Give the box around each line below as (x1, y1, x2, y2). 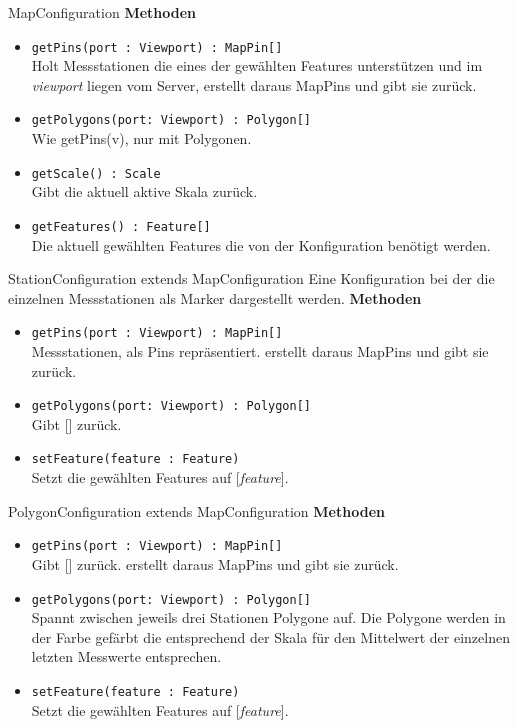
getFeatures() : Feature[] (31, 219, 211, 234)
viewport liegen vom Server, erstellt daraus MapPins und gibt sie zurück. (31, 74, 477, 95)
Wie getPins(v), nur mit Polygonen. (31, 128, 252, 149)
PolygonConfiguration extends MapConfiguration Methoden (8, 500, 385, 521)
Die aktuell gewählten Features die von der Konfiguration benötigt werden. (31, 234, 491, 255)
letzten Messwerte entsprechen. (31, 646, 222, 667)
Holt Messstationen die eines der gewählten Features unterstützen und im (31, 55, 483, 76)
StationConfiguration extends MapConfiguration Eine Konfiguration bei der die (8, 268, 495, 289)
